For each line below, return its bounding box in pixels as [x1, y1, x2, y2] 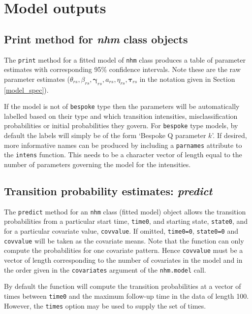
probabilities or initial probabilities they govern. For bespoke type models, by [4, 120, 238, 131]
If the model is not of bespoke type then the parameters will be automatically [4, 101, 240, 111]
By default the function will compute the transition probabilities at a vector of [4, 281, 241, 291]
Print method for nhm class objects [4, 31, 188, 46]
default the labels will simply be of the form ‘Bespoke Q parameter [4, 130, 206, 140]
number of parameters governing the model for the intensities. [4, 159, 191, 170]
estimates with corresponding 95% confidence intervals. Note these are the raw [4, 64, 241, 74]
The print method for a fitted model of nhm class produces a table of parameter [4, 54, 246, 65]
